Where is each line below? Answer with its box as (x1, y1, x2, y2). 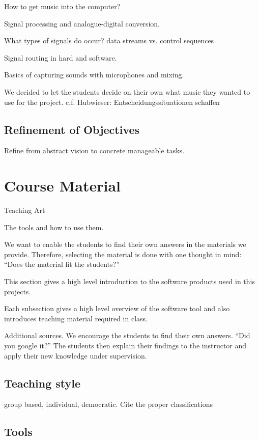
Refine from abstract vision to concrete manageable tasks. (4, 145, 185, 156)
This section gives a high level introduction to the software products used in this (4, 276, 255, 287)
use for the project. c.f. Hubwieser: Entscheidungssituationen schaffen (4, 96, 220, 107)
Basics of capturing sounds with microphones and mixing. (4, 69, 184, 80)
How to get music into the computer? (4, 1, 121, 11)
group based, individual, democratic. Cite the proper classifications (4, 399, 213, 409)
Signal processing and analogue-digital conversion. (4, 18, 160, 29)
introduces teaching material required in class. (4, 313, 148, 323)
